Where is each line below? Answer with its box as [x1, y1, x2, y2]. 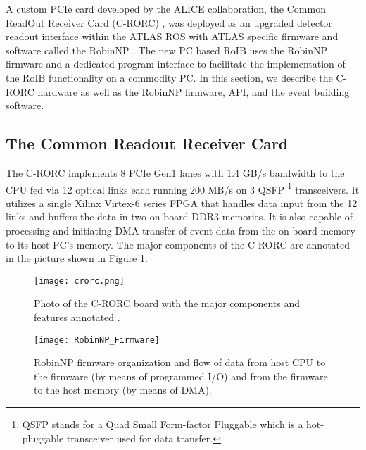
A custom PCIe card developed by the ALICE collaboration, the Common [6, 1, 326, 15]
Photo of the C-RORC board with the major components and [34, 296, 300, 311]
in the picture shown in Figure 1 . [6, 251, 148, 265]
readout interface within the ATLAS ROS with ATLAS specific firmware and [6, 29, 339, 44]
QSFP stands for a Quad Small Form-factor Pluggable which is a [22, 417, 303, 432]
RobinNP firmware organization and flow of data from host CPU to [34, 355, 326, 370]
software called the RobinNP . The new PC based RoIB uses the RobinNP [6, 42, 328, 57]
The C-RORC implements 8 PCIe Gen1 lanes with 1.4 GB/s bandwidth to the [6, 165, 345, 180]
